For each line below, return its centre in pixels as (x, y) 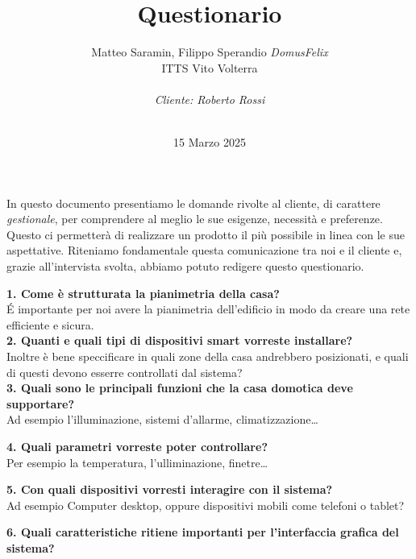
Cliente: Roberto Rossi (210, 99)
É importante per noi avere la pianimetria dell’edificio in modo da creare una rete (208, 309)
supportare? (41, 403)
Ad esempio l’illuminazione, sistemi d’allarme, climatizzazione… (162, 419)
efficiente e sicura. (50, 324)
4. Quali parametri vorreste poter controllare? (137, 446)
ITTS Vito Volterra (210, 67)
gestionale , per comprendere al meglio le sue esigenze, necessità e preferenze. (195, 219)
